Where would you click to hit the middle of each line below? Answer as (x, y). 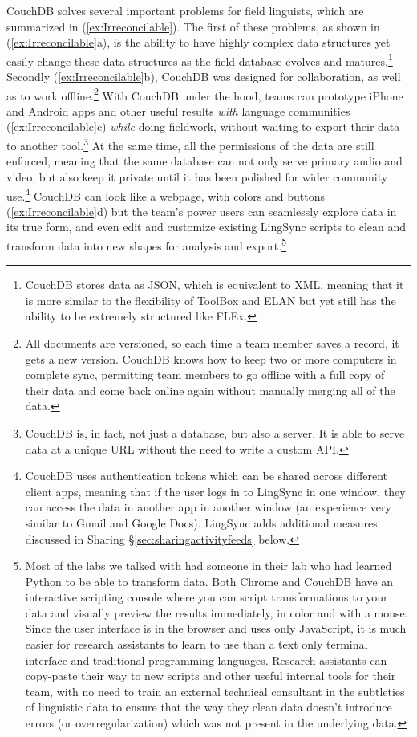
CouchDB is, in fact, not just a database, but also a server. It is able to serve (215, 432)
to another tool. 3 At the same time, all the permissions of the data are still (190, 144)
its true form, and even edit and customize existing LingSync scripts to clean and (206, 227)
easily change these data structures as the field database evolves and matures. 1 (200, 59)
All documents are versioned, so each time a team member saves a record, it (212, 342)
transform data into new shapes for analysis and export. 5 (147, 244)
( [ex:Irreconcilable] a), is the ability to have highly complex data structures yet (198, 42)
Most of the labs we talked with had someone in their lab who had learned (208, 566)
